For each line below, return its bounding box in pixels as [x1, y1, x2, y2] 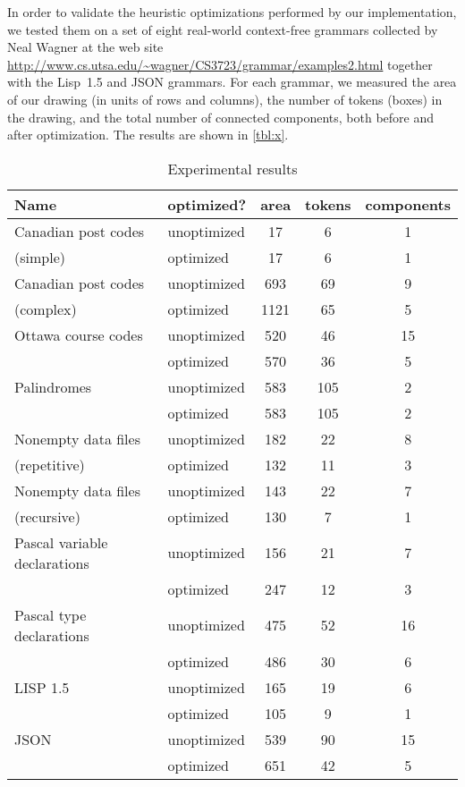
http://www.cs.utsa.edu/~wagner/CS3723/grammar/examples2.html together [7, 55, 433, 73]
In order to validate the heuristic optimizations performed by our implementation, [7, 3, 457, 21]
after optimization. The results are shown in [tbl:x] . [7, 125, 289, 144]
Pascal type [14, 604, 87, 625]
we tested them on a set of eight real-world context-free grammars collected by [7, 20, 438, 38]
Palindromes [14, 376, 92, 397]
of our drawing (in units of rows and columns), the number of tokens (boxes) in [7, 89, 443, 108]
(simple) [14, 246, 65, 267]
